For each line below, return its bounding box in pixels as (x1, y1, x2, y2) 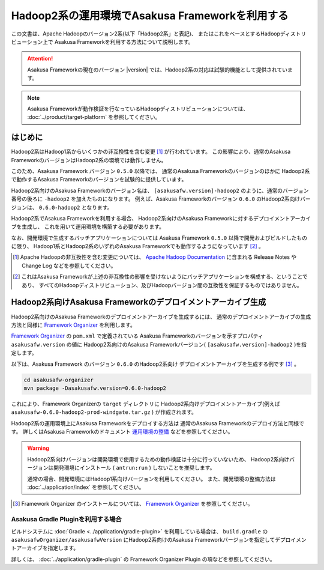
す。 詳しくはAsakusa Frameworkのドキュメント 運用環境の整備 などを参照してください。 (11, 428, 233, 435)
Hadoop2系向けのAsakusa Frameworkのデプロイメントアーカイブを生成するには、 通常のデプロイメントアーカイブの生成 (11, 313, 311, 320)
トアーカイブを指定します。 (11, 544, 79, 552)
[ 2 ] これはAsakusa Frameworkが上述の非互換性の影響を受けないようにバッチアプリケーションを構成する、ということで (13, 273, 308, 280)
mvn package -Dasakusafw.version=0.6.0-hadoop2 (23, 384, 166, 392)
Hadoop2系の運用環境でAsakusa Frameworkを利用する (11, 9, 289, 22)
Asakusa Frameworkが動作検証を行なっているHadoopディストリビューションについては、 (27, 105, 249, 112)
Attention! (27, 55, 53, 62)
